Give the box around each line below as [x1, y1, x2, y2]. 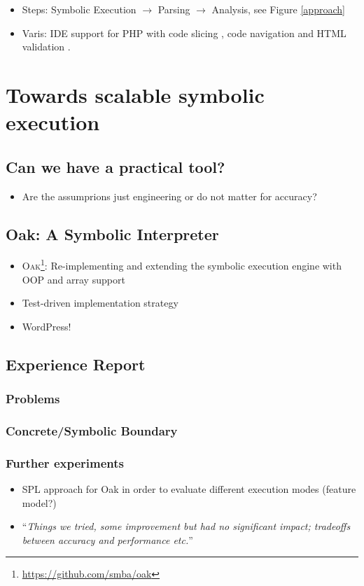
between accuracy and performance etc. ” [22, 532, 193, 547]
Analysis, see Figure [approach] [211, 2, 345, 16]
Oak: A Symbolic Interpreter [6, 223, 219, 244]
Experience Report [6, 353, 146, 375]
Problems [6, 390, 60, 407]
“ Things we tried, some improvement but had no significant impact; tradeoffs [22, 519, 351, 533]
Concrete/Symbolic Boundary [6, 421, 178, 439]
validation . [22, 39, 71, 54]
